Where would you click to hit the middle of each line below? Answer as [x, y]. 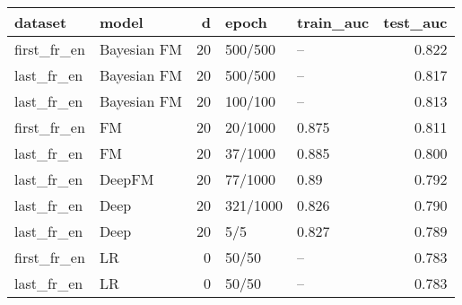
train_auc [333, 22]
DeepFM [126, 179]
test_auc [415, 22]
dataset [41, 22]
